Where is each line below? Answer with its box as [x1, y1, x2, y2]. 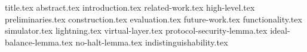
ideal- [270, 24, 290, 37]
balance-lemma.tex [5, 35, 73, 48]
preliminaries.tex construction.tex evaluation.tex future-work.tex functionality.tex [5, 12, 302, 25]
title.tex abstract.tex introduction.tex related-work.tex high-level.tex [5, 1, 255, 13]
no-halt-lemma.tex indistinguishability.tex [75, 35, 228, 48]
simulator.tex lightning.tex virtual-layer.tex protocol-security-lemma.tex [5, 24, 268, 37]
